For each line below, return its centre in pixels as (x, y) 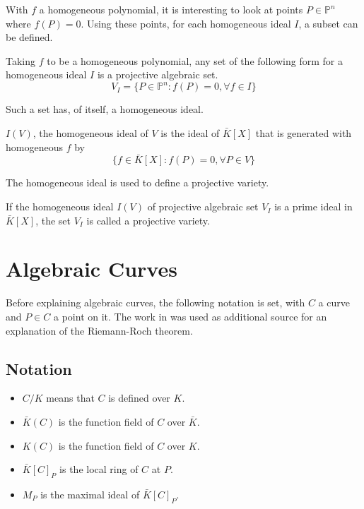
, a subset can (328, 23)
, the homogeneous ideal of (90, 133)
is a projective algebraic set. (158, 74)
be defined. (29, 37)
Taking (21, 60)
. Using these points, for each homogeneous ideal (186, 23)
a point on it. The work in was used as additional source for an (190, 316)
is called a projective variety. (148, 220)
